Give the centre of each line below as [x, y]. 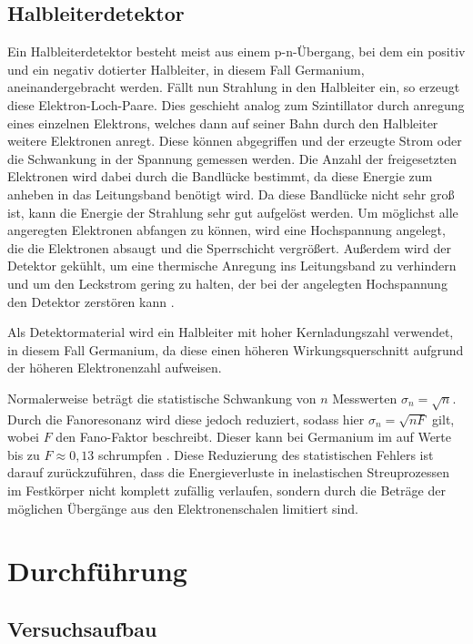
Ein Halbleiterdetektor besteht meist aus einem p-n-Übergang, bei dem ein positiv [236, 51]
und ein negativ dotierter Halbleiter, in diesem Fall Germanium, [186, 69]
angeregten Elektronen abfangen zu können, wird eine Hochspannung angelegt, [226, 230]
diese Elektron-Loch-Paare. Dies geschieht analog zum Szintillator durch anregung [236, 104]
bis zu [24, 454]
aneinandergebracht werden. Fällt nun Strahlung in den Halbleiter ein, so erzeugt [234, 87]
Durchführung [97, 571]
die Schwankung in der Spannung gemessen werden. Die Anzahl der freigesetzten [232, 158]
